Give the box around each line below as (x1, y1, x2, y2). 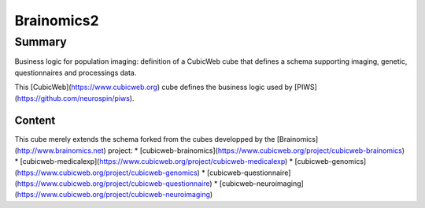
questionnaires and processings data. (14, 68, 137, 77)
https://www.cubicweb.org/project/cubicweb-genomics (17, 168, 198, 177)
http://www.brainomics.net (17, 146, 104, 155)
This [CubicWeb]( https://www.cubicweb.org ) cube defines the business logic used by (14, 83, 293, 92)
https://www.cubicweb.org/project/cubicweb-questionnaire (17, 179, 210, 188)
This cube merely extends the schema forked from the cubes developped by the (14, 135, 275, 144)
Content (14, 114, 56, 128)
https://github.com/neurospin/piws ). (17, 93, 135, 102)
